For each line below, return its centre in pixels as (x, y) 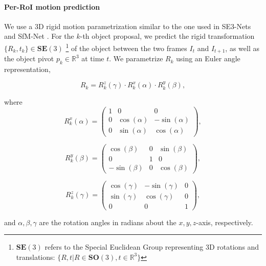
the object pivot (29, 58)
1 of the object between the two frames (126, 47)
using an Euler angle (208, 58)
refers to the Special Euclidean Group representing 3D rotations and (152, 247)
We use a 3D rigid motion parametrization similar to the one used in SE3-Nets (128, 26)
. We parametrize (136, 58)
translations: (36, 257)
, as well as (242, 48)
